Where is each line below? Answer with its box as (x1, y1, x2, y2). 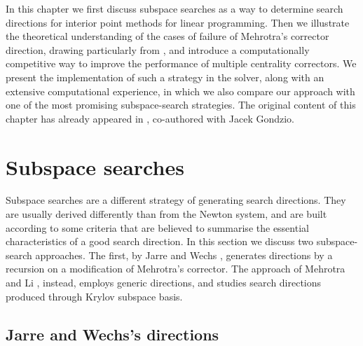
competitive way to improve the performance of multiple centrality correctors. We (6, 56, 357, 71)
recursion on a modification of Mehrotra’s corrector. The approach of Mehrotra (6, 261, 345, 276)
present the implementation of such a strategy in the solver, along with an (6, 69, 324, 84)
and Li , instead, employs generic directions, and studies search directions (6, 275, 322, 290)
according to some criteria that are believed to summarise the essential (6, 220, 309, 235)
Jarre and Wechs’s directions (6, 323, 219, 345)
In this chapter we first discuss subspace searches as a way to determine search (6, 1, 343, 15)
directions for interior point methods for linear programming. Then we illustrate (6, 15, 350, 29)
